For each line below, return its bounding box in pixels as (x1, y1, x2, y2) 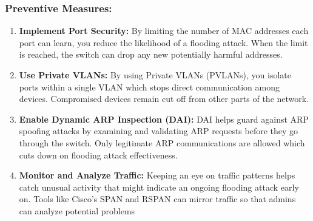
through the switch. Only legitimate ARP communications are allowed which (19, 136, 305, 149)
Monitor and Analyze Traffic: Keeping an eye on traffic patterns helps (19, 169, 295, 182)
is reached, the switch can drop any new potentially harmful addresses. (19, 48, 283, 61)
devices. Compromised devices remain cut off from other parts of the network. (19, 92, 309, 105)
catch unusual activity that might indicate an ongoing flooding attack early (19, 180, 299, 193)
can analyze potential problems (19, 204, 135, 217)
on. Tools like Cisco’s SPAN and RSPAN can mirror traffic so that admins (19, 192, 296, 205)
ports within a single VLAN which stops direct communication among (19, 80, 280, 93)
